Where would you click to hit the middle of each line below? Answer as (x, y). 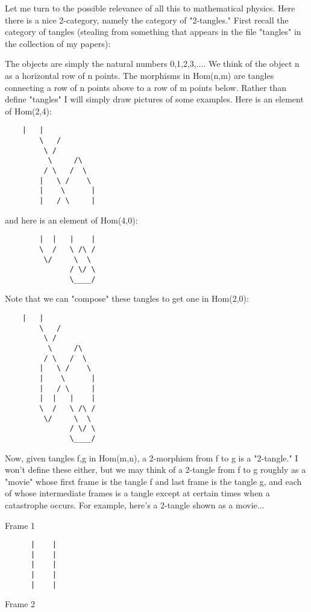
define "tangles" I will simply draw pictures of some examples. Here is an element (154, 99)
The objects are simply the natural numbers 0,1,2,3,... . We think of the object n (152, 64)
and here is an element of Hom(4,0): (71, 220)
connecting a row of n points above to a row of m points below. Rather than (146, 87)
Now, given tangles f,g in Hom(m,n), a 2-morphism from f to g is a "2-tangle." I (152, 457)
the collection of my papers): (58, 43)
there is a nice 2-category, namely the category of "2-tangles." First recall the (147, 20)
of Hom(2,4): (28, 111)
